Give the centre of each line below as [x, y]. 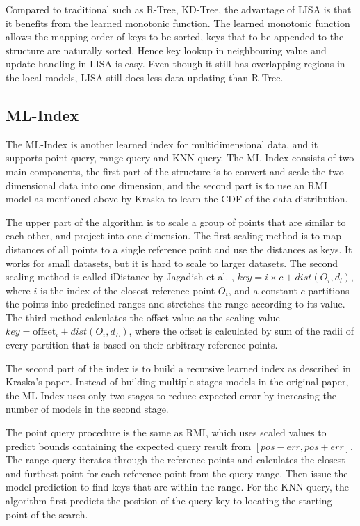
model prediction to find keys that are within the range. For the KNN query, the [178, 487]
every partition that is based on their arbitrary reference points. [142, 345]
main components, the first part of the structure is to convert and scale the [166, 171]
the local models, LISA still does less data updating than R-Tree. [145, 77]
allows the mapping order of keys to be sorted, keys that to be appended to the [175, 37]
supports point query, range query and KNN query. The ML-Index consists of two [180, 158]
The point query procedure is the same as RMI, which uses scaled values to [166, 432]
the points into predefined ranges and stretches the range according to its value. [175, 304]
